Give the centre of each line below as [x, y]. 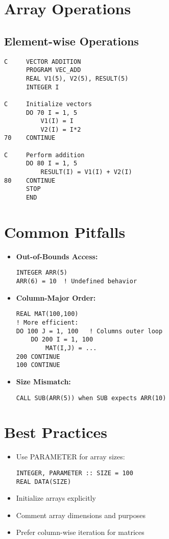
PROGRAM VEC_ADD [53, 70]
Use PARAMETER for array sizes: [70, 457]
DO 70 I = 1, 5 [52, 113]
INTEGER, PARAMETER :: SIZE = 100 [75, 473]
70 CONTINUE [30, 138]
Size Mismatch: [43, 381]
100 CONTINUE [38, 365]
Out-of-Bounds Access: [57, 256]
